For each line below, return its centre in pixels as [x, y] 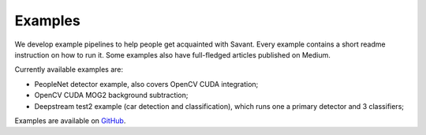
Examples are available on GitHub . [70, 120]
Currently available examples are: [69, 69]
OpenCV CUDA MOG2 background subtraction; [111, 96]
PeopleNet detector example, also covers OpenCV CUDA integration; [146, 84]
